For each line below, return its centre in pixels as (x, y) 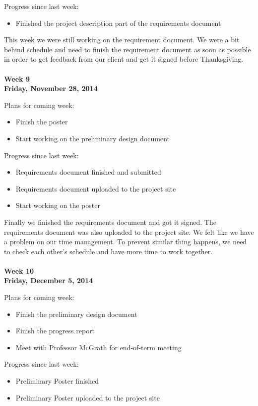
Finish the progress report (55, 331)
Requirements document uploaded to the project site (96, 188)
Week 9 (17, 78)
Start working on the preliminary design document (93, 138)
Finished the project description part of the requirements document (118, 23)
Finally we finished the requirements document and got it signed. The (110, 222)
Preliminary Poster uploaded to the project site (88, 397)
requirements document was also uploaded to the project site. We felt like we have (129, 232)
